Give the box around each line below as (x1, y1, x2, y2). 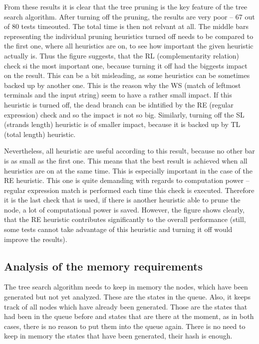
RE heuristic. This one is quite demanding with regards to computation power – (4, 175, 250, 185)
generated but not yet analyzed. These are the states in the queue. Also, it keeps (4, 291, 251, 302)
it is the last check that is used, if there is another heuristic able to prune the (4, 194, 241, 205)
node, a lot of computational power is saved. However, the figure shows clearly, (4, 204, 245, 214)
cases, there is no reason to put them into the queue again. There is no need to (4, 320, 246, 331)
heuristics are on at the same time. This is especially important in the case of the (4, 165, 253, 175)
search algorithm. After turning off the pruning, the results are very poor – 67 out (4, 11, 255, 21)
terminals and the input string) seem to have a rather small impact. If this (4, 89, 232, 100)
